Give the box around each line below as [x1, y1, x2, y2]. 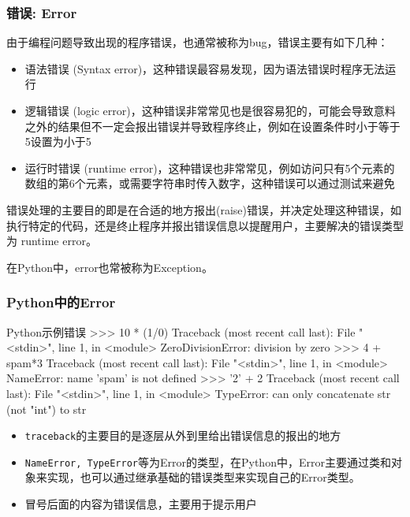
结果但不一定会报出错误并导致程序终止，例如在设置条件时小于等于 [58, 117, 401, 134]
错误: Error [6, 2, 77, 22]
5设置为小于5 [24, 133, 91, 150]
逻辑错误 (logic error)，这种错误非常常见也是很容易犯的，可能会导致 [24, 102, 374, 118]
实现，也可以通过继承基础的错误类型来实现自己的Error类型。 [47, 469, 360, 485]
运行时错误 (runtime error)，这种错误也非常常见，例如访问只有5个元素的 [24, 159, 395, 176]
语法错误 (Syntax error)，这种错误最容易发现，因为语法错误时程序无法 [24, 60, 386, 76]
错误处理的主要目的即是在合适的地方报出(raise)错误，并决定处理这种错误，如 [6, 201, 402, 218]
